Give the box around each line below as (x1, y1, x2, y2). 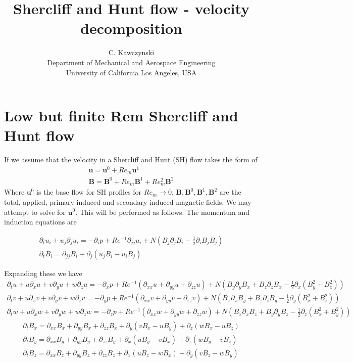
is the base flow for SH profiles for (36, 187, 142, 197)
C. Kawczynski (108, 47, 155, 58)
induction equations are (4, 216, 77, 227)
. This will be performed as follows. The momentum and (75, 206, 249, 217)
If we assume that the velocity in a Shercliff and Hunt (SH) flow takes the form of (4, 154, 258, 165)
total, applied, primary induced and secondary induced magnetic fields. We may (4, 196, 251, 207)
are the (219, 187, 241, 197)
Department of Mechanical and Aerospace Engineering (47, 57, 216, 67)
